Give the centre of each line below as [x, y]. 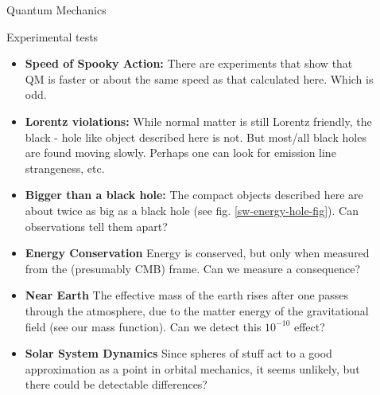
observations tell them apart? [96, 226]
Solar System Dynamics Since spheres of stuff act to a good [178, 353]
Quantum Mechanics [56, 10]
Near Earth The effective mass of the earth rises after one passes [186, 295]
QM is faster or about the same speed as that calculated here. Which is [199, 78]
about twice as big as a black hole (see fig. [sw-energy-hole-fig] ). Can [192, 210]
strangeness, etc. [65, 168]
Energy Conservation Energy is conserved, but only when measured [197, 253]
